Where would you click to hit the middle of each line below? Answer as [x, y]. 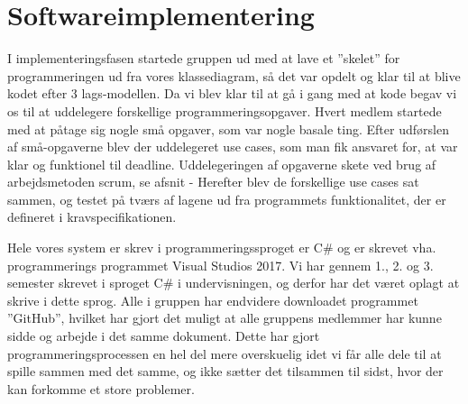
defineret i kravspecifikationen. [92, 217]
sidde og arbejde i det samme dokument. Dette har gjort [164, 336]
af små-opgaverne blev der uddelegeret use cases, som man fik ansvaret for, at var [233, 147]
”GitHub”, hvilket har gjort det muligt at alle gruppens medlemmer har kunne [225, 318]
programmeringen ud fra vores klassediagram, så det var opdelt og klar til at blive [234, 75]
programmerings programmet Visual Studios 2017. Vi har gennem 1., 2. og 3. [220, 265]
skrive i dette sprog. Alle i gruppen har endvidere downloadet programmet [213, 300]
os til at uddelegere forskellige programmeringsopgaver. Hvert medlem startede [225, 110]
